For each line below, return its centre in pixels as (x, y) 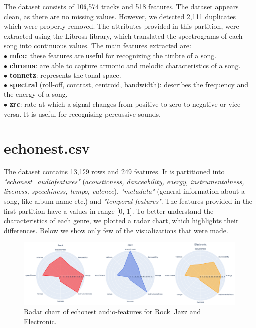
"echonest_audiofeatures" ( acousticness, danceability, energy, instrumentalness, (124, 181)
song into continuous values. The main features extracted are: (98, 45)
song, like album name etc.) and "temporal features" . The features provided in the (128, 201)
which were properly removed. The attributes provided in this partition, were (122, 26)
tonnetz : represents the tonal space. (65, 75)
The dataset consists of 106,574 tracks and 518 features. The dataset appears (121, 6)
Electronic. (40, 321)
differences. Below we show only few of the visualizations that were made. (116, 230)
